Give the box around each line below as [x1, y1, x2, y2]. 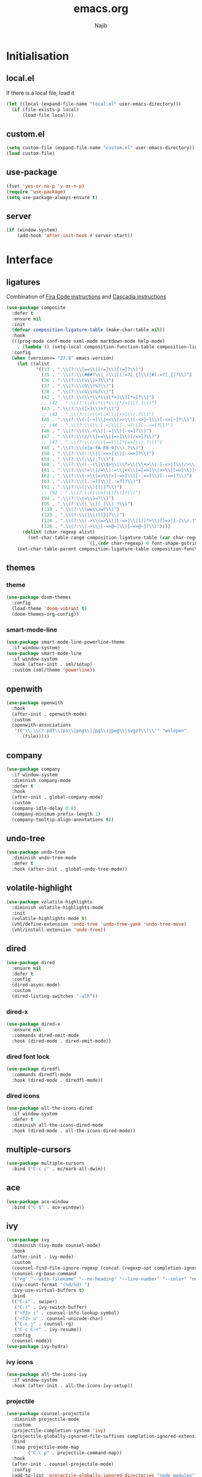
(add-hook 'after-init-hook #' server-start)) [17, 233, 133, 239]
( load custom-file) [6, 150, 55, 157]
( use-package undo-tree [6, 850, 66, 856]
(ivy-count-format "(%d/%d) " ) [11, 1282, 90, 1288]
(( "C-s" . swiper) [11, 1298, 58, 1304]
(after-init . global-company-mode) [11, 794, 103, 801]
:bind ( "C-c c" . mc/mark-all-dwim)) [11, 1166, 106, 1172]
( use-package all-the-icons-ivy [6, 1371, 87, 1377]
